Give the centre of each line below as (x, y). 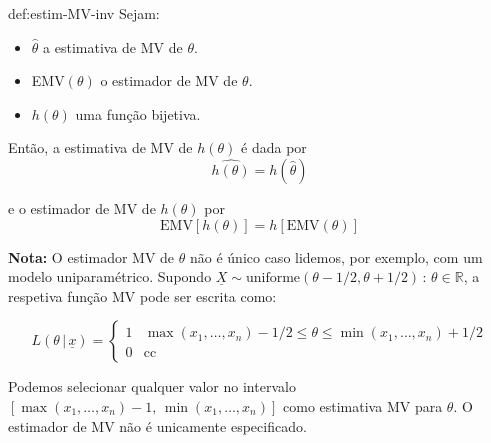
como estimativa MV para (363, 405)
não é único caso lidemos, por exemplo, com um (336, 256)
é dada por (274, 147)
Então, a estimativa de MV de (100, 147)
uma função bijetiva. (138, 113)
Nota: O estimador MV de (91, 256)
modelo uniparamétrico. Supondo (110, 276)
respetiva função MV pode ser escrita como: (142, 295)
